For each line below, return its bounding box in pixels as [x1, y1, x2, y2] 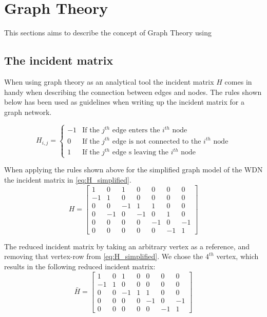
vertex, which [216, 251, 259, 262]
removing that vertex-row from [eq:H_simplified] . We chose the [4, 251, 203, 262]
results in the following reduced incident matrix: [4, 261, 156, 271]
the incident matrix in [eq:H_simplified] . [4, 174, 131, 185]
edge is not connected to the [112, 137, 201, 145]
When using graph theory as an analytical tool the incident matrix [4, 76, 214, 87]
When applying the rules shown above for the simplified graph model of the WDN [4, 164, 263, 175]
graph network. [4, 106, 52, 117]
